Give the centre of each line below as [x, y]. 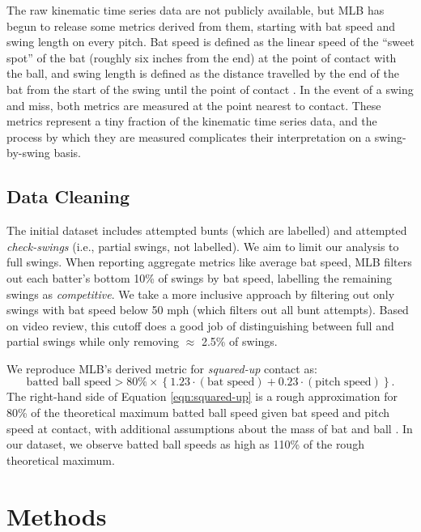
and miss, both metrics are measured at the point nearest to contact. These [194, 105]
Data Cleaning [68, 196]
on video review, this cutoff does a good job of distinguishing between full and [200, 325]
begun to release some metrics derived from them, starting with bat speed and [201, 26]
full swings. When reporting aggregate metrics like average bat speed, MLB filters [209, 262]
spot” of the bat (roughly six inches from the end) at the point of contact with [202, 57]
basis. [68, 153]
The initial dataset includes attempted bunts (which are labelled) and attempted [207, 230]
